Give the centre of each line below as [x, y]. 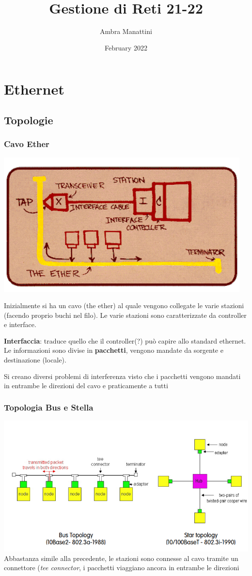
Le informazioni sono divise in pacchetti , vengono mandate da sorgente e [114, 350]
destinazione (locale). [35, 360]
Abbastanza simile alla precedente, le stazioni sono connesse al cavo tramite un [121, 558]
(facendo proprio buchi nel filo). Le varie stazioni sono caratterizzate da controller [125, 315]
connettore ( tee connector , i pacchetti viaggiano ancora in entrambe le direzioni [122, 568]
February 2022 [126, 47]
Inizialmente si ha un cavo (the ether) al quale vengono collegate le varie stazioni [124, 305]
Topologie [29, 120]
